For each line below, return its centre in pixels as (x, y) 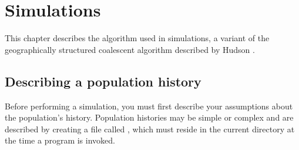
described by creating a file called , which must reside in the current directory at (150, 129)
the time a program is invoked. (60, 140)
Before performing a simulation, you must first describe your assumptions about (149, 106)
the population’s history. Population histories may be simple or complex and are (149, 117)
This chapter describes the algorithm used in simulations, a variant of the (137, 38)
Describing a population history (103, 81)
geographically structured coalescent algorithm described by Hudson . (130, 49)
